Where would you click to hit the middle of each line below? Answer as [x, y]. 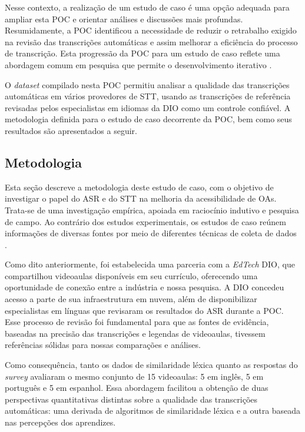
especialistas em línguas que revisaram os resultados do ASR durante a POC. [144, 310]
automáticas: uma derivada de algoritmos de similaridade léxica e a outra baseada [153, 411]
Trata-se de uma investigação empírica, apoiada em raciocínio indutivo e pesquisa [152, 210]
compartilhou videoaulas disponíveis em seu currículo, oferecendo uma [131, 275]
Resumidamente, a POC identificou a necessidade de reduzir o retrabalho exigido [151, 30]
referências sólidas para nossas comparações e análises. [103, 345]
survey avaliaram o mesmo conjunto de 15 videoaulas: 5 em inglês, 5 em [134, 376]
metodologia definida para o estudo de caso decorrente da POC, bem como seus [148, 119]
